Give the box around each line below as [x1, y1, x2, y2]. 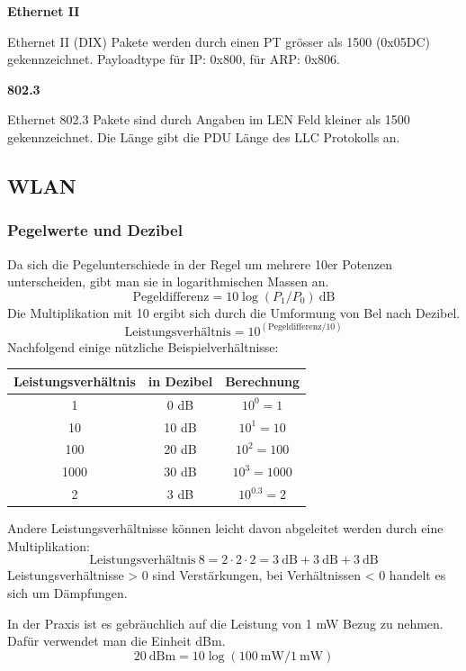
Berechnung [225, 371, 300, 390]
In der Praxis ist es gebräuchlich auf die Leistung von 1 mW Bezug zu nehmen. [7, 613, 444, 632]
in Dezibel [148, 371, 213, 390]
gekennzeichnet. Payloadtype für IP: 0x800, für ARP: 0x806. [7, 50, 340, 68]
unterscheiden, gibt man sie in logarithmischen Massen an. [7, 272, 329, 291]
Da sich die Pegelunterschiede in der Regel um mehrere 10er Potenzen [7, 254, 393, 273]
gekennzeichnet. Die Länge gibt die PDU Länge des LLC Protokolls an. [7, 127, 400, 146]
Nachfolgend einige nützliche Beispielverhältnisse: [7, 337, 279, 356]
